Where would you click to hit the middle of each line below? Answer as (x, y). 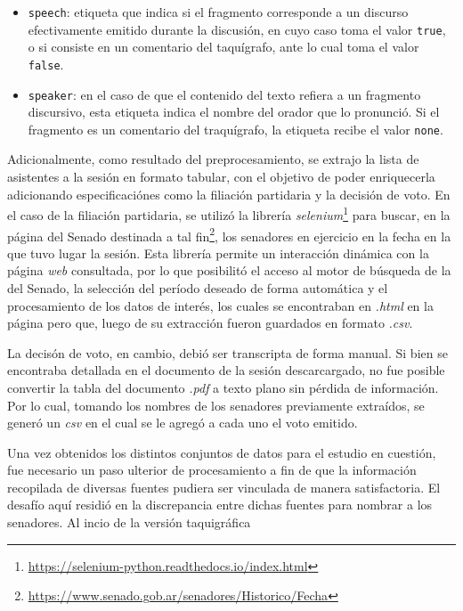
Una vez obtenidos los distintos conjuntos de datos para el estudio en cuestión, (222, 452)
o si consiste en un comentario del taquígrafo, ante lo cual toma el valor (223, 47)
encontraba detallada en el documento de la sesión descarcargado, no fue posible (226, 370)
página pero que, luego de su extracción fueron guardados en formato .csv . (210, 323)
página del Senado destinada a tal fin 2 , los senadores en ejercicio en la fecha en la (229, 234)
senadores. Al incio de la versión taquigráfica (129, 522)
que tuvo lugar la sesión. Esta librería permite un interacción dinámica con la (218, 253)
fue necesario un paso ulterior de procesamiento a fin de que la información (212, 470)
